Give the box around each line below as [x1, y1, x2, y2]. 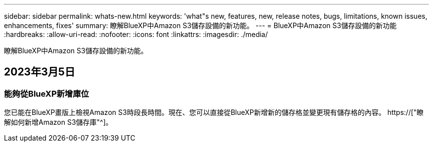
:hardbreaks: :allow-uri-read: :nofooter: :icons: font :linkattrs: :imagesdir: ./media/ [4, 30, 268, 38]
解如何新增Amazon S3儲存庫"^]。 [4, 118, 113, 127]
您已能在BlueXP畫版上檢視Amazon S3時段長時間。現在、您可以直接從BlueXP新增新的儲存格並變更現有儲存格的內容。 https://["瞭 [4, 108, 424, 117]
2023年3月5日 [4, 66, 75, 78]
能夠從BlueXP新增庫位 [4, 88, 89, 99]
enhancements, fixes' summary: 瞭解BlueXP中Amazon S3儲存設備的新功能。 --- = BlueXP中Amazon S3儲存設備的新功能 [4, 21, 397, 30]
